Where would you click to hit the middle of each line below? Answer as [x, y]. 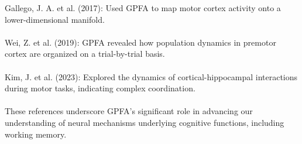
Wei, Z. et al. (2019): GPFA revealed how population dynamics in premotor [140, 42]
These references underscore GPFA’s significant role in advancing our [129, 111]
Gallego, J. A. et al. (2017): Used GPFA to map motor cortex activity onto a [143, 8]
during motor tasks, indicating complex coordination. [100, 88]
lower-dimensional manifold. [55, 19]
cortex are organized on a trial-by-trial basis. [85, 54]
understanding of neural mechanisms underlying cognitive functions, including [145, 122]
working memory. [36, 134]
